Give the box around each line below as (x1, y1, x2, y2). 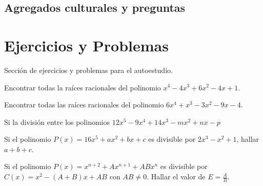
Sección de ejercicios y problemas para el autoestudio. (4, 64, 173, 75)
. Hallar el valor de (147, 171, 206, 182)
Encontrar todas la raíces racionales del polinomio (4, 82, 161, 92)
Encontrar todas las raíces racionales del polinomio (4, 99, 164, 110)
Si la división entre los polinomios (4, 116, 110, 127)
